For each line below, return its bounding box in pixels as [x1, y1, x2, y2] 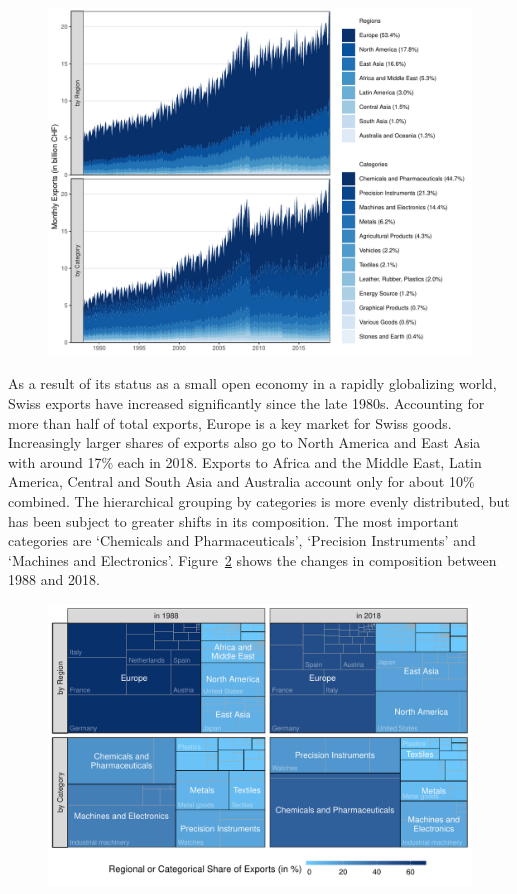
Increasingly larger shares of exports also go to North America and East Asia [8, 432, 481, 453]
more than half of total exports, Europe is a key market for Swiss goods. [8, 412, 452, 433]
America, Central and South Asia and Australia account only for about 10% [8, 471, 475, 492]
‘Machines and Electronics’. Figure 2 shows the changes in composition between [8, 549, 497, 570]
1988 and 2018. [8, 569, 100, 590]
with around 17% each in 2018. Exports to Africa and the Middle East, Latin [8, 451, 482, 472]
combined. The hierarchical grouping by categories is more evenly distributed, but [8, 490, 510, 511]
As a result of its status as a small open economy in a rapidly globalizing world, [8, 373, 497, 394]
